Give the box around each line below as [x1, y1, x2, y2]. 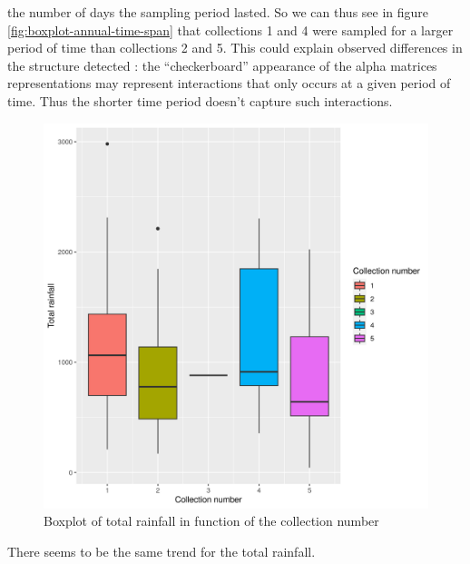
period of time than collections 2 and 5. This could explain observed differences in [7, 38, 463, 57]
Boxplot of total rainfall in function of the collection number [44, 511, 379, 530]
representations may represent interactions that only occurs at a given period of [7, 74, 451, 93]
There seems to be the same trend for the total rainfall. [7, 541, 316, 560]
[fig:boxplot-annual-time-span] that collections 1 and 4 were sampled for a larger [7, 20, 454, 39]
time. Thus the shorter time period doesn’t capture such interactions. [7, 91, 393, 110]
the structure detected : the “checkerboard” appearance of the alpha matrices [7, 55, 437, 74]
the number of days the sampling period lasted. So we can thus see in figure [7, 3, 429, 21]
